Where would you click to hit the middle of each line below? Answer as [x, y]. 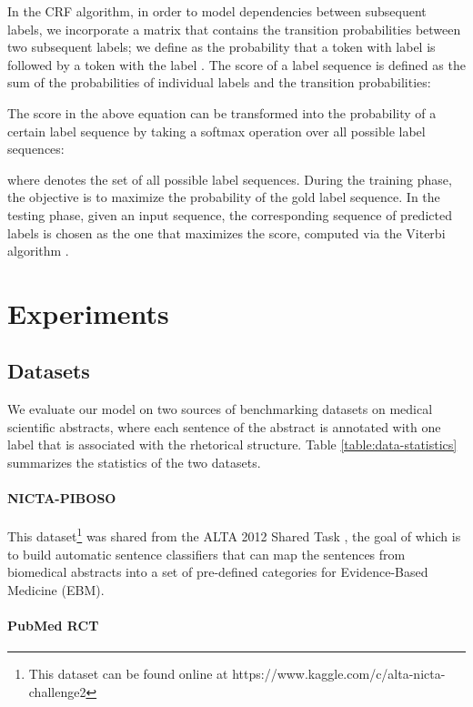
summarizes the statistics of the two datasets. [134, 463]
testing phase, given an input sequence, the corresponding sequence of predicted [230, 214]
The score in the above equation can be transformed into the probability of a [222, 112]
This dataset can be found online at [128, 674]
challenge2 [57, 691]
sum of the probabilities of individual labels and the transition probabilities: [219, 82]
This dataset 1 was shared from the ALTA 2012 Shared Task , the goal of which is [234, 535]
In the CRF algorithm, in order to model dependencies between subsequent [217, 11]
